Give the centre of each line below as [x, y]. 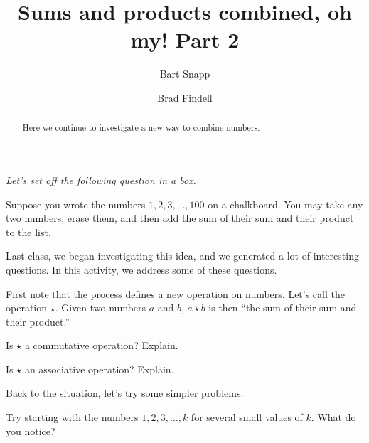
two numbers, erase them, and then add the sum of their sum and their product [180, 218]
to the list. [28, 231]
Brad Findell [185, 97]
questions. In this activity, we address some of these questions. [141, 269]
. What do [333, 417]
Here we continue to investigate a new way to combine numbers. [141, 128]
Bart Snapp [185, 74]
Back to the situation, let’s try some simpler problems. [125, 393]
